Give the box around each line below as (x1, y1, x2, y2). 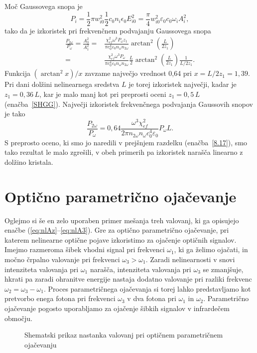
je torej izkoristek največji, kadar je (128, 79, 237, 89)
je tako (4, 108, 25, 119)
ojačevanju (24, 339, 57, 350)
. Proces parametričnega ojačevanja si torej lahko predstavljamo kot (44, 283, 251, 294)
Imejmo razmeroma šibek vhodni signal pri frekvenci (4, 244, 165, 255)
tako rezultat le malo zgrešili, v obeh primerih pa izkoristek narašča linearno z (4, 147, 243, 157)
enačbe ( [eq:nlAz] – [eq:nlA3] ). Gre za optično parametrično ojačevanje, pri (4, 225, 229, 235)
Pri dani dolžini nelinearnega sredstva (4, 79, 120, 89)
